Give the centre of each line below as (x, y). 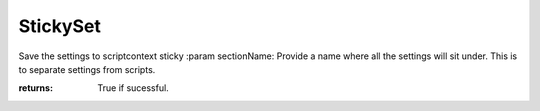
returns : (36, 88)
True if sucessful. (133, 88)
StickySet (60, 26)
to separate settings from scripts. (87, 69)
